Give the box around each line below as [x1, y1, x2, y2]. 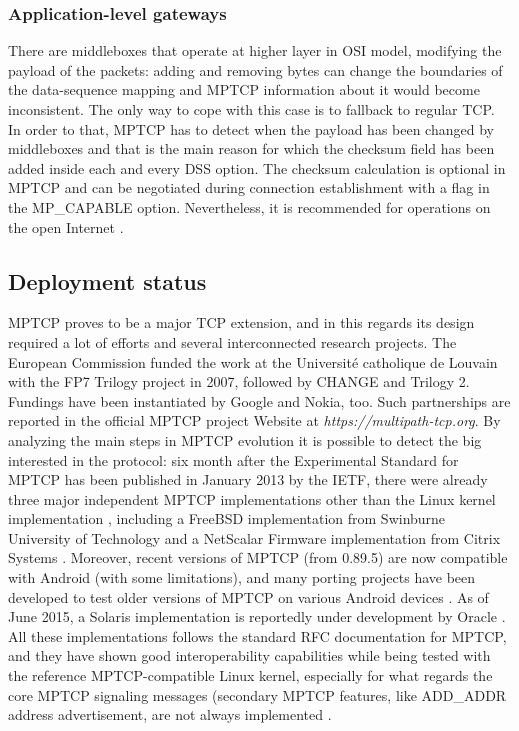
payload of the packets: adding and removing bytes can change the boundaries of [8, 59, 503, 80]
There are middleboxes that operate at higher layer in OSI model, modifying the [8, 40, 502, 61]
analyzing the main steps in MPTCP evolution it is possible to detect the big [8, 429, 482, 450]
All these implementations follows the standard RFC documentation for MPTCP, [8, 625, 507, 646]
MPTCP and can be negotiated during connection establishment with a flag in [8, 177, 490, 198]
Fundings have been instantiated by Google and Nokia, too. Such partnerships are [8, 390, 511, 411]
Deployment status [8, 265, 207, 296]
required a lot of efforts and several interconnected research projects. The [8, 331, 457, 352]
